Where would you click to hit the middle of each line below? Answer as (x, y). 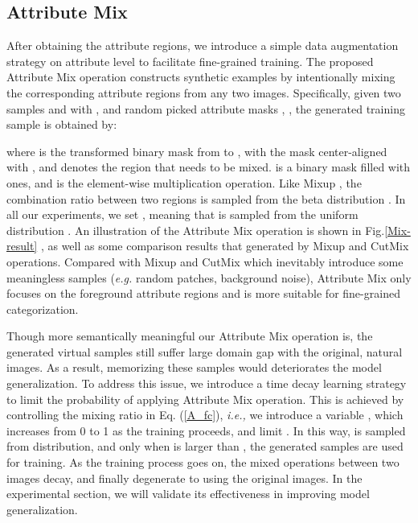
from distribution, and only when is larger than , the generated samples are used (205, 446)
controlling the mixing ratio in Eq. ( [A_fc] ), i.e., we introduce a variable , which (205, 415)
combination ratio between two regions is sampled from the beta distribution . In (206, 198)
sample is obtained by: (62, 124)
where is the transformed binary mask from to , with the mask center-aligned (197, 151)
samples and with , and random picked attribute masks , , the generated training (206, 108)
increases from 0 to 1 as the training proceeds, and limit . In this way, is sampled (206, 430)
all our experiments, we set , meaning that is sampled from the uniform (182, 214)
